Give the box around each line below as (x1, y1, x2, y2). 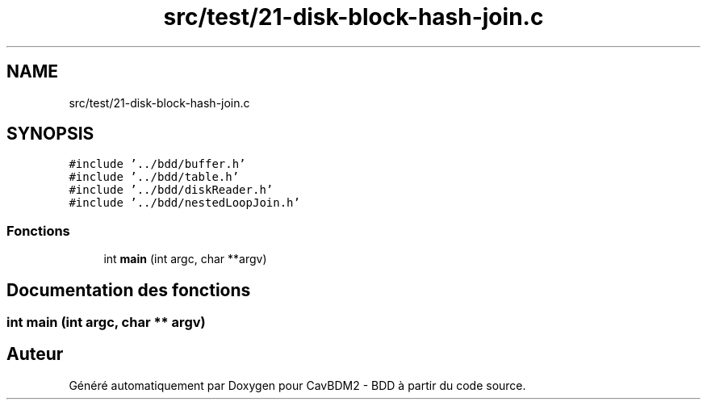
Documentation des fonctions (6, 279, 251, 300)
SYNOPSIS (6, 123, 94, 144)
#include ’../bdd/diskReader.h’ (69, 183, 274, 197)
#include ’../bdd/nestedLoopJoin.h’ (69, 196, 300, 210)
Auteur (6, 344, 64, 365)
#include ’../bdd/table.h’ (69, 170, 240, 184)
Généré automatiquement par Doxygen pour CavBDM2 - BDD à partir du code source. (69, 378, 526, 392)
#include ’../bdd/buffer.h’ (69, 157, 246, 171)
